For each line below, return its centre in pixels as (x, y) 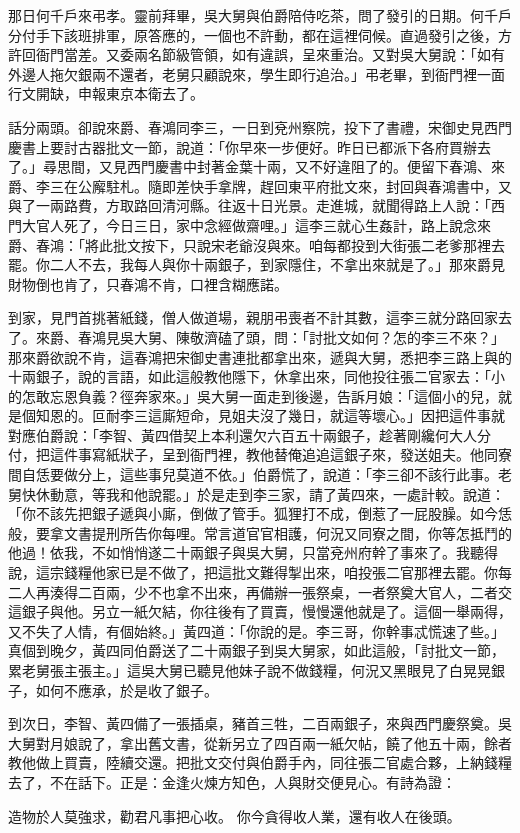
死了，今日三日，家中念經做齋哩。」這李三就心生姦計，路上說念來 (277, 224)
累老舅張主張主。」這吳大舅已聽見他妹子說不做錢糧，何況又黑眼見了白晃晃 (249, 670)
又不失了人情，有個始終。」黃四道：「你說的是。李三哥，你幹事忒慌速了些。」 (256, 630)
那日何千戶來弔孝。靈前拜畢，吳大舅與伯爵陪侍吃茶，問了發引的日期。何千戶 (260, 15)
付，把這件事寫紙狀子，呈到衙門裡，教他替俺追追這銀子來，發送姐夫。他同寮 (260, 454)
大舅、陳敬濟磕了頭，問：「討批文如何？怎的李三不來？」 (319, 336)
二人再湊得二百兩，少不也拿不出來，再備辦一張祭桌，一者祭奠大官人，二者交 (260, 591)
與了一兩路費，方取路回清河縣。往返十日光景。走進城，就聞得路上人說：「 (249, 205)
